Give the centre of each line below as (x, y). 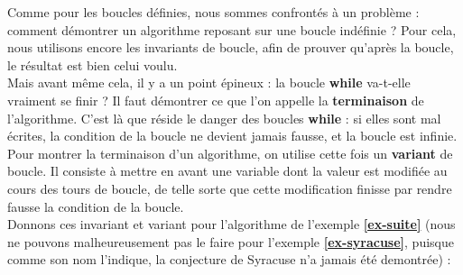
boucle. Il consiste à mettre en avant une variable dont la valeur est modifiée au (227, 171)
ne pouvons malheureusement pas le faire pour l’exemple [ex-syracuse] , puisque (231, 241)
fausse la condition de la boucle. (96, 206)
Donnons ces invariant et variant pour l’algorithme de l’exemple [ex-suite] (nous (231, 224)
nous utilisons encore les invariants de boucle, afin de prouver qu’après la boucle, (231, 47)
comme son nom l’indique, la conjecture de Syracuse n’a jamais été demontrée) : (229, 259)
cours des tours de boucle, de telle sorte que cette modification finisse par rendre (230, 188)
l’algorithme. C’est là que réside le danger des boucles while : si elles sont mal (224, 118)
